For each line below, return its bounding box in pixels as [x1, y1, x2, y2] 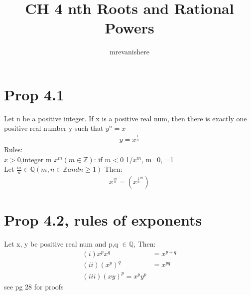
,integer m [20, 154, 52, 164]
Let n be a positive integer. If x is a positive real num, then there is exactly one [4, 113, 247, 123]
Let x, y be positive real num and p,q [4, 239, 118, 249]
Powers [105, 17, 154, 38]
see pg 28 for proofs [4, 281, 64, 292]
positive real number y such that [4, 123, 104, 133]
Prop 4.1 [4, 84, 65, 104]
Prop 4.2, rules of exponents [4, 210, 202, 230]
